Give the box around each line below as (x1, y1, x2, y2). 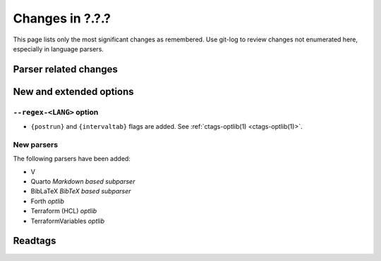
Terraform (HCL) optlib (30, 207, 97, 215)
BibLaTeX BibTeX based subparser (30, 187, 131, 196)
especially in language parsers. (13, 44, 104, 53)
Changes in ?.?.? (13, 11, 111, 26)
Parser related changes (13, 63, 118, 75)
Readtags (13, 235, 56, 247)
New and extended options (13, 85, 134, 98)
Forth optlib (30, 197, 65, 205)
